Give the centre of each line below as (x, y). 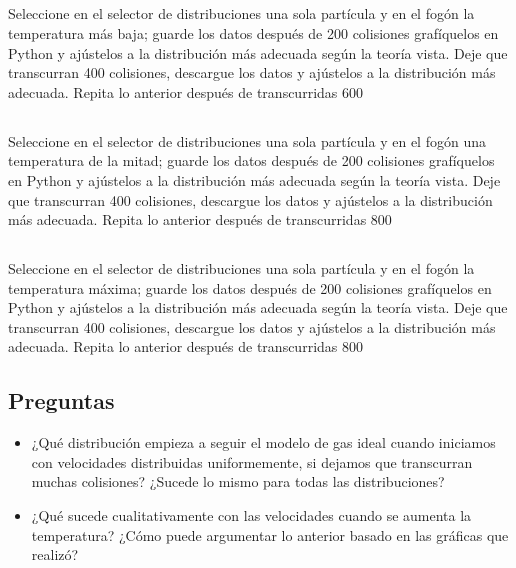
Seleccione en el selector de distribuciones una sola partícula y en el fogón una (247, 140)
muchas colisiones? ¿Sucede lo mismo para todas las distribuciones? (238, 481)
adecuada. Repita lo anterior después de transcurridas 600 (185, 91)
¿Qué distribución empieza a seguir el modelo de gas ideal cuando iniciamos (263, 442)
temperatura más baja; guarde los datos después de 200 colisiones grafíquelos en (253, 32)
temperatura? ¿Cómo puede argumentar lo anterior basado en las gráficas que (270, 534)
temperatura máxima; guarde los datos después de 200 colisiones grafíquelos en (250, 287)
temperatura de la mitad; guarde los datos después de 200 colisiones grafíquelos (251, 160)
